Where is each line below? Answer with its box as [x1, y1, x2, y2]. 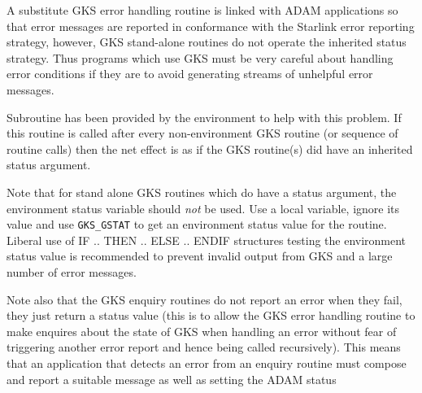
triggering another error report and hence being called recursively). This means [7, 338, 401, 356]
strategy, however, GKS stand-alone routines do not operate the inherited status [7, 33, 407, 50]
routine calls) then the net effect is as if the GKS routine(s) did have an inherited [7, 140, 413, 157]
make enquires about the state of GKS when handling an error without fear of [7, 322, 397, 339]
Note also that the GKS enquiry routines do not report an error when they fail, [7, 290, 402, 308]
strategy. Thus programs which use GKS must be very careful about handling [7, 49, 394, 66]
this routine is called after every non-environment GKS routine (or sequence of [7, 124, 398, 142]
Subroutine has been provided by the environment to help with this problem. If [7, 108, 402, 125]
